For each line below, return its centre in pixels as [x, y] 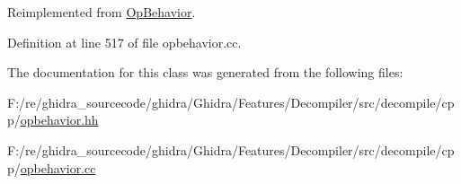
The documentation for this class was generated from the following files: [205, 72]
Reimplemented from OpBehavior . [102, 12]
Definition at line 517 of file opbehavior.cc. [124, 42]
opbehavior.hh [59, 120]
